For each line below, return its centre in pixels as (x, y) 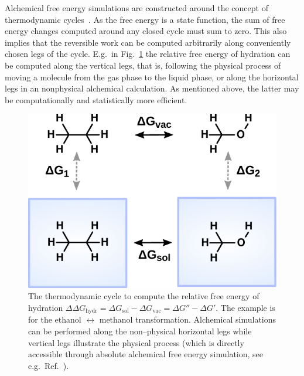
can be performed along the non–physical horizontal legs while (140, 331)
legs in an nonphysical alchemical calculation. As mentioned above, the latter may (152, 88)
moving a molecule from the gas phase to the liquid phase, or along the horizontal (152, 77)
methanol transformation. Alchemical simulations (188, 319)
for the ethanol (55, 319)
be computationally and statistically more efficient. (96, 99)
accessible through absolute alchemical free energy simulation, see (146, 354)
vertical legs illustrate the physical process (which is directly (136, 342)
